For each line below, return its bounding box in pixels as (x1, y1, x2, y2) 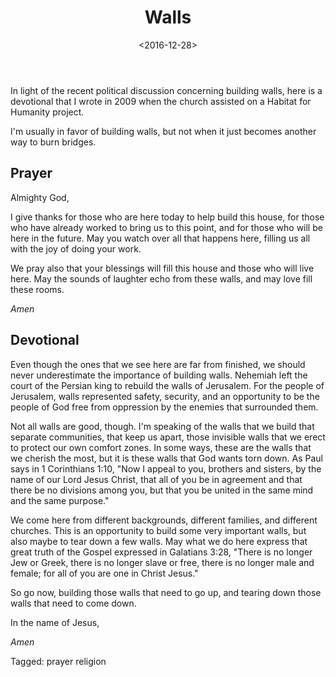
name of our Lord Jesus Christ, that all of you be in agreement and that (10, 473, 303, 485)
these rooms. (10, 283, 65, 295)
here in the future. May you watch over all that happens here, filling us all (10, 232, 311, 244)
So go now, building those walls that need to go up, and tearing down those (10, 586, 322, 598)
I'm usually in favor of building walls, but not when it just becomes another (10, 125, 317, 137)
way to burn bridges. (10, 136, 97, 148)
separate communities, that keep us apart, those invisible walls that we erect (10, 431, 326, 443)
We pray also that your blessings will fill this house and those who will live (10, 262, 315, 274)
